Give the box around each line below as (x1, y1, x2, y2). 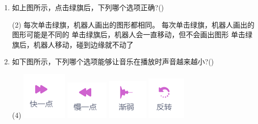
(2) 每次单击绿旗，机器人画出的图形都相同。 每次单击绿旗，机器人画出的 (12, 19, 255, 30)
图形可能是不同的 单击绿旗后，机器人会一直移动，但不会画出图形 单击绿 (12, 29, 253, 40)
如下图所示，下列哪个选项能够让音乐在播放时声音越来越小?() (12, 56, 214, 67)
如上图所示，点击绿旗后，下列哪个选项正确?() (12, 2, 164, 12)
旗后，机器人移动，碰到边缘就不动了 (12, 39, 134, 49)
